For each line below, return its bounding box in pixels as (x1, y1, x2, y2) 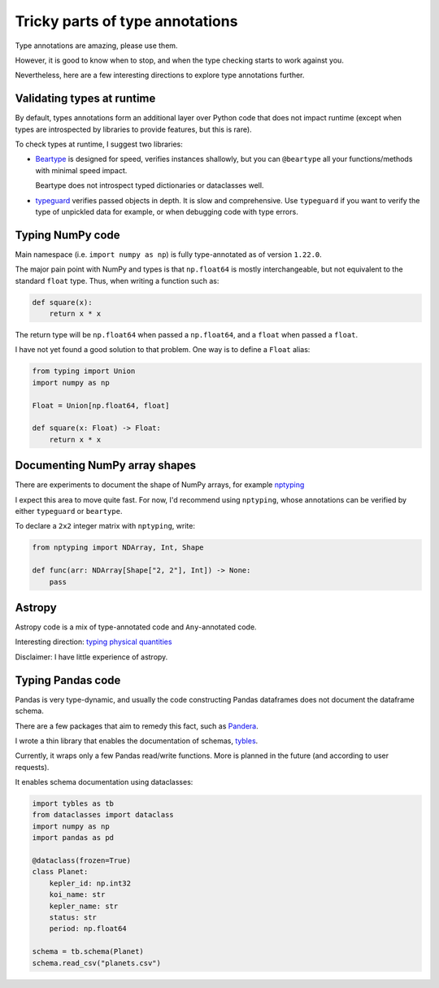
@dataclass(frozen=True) (32, 856, 132, 865)
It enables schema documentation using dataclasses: (15, 777, 193, 787)
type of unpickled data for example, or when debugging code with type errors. (35, 207, 298, 216)
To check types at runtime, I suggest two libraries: (15, 139, 183, 150)
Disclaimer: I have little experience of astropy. (15, 651, 168, 662)
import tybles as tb (32, 799, 114, 808)
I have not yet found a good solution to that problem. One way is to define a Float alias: (15, 345, 311, 355)
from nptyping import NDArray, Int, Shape (32, 543, 204, 552)
